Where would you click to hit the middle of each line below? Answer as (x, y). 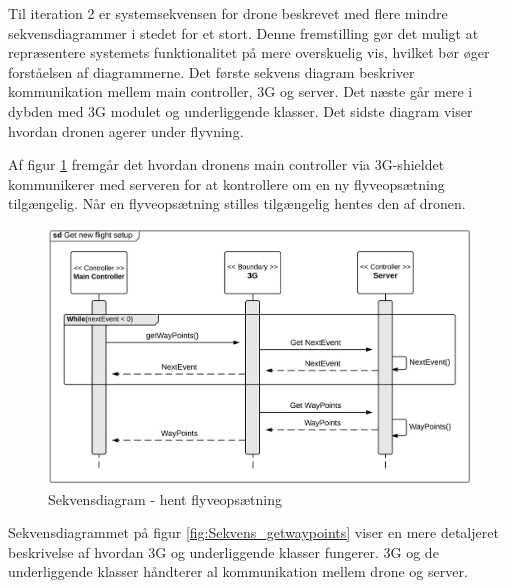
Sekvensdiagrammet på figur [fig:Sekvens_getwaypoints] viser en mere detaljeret (253, 532)
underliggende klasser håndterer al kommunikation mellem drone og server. (238, 571)
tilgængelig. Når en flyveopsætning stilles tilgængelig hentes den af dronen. (237, 203)
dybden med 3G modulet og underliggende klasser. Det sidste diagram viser (240, 110)
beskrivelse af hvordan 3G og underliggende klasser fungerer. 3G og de (223, 551)
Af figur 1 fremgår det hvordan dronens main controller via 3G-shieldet (226, 164)
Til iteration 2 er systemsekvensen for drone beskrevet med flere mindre (228, 13)
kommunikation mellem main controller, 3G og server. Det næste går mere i (240, 91)
